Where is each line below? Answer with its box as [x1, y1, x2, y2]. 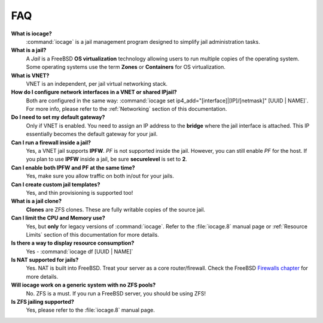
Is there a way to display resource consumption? [11, 240, 135, 247]
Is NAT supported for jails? [11, 256, 79, 264]
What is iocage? [11, 30, 52, 37]
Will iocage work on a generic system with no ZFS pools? [11, 282, 156, 289]
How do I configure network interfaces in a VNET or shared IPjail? [11, 89, 177, 96]
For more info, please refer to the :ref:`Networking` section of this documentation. [26, 105, 227, 113]
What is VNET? [11, 72, 50, 79]
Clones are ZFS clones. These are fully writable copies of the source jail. [26, 206, 206, 213]
